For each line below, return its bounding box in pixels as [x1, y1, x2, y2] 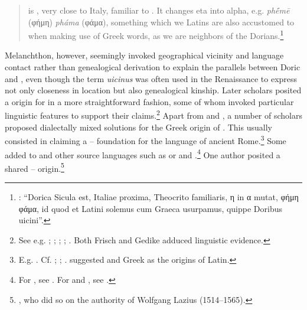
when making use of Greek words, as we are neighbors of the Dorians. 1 [28, 28, 284, 41]
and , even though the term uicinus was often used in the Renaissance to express [5, 72, 298, 84]
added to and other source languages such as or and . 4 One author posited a [5, 146, 280, 161]
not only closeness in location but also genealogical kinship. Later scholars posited [5, 84, 302, 96]
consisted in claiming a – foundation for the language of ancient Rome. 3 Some [5, 133, 286, 146]
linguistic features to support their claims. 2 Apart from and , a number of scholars [5, 107, 302, 122]
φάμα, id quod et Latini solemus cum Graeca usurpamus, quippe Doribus [18, 202, 283, 214]
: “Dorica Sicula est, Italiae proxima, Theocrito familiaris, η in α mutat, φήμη [18, 191, 299, 203]
